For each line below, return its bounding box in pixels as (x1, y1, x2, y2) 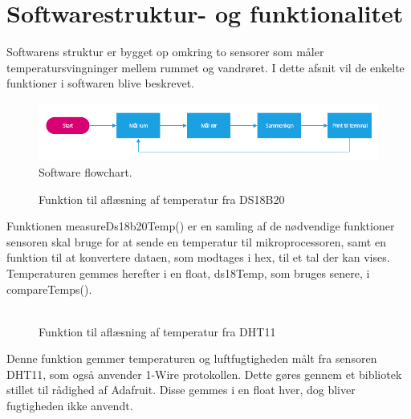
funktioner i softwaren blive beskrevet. (6, 75, 195, 92)
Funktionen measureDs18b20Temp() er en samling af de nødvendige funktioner (6, 218, 395, 234)
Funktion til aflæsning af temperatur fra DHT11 (39, 323, 276, 340)
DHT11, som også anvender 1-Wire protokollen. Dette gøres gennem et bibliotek (6, 365, 402, 382)
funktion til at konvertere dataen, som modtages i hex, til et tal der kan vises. (6, 249, 390, 266)
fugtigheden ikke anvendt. (6, 397, 133, 414)
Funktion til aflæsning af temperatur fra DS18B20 (39, 190, 285, 207)
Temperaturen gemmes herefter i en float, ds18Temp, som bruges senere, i (6, 264, 370, 281)
